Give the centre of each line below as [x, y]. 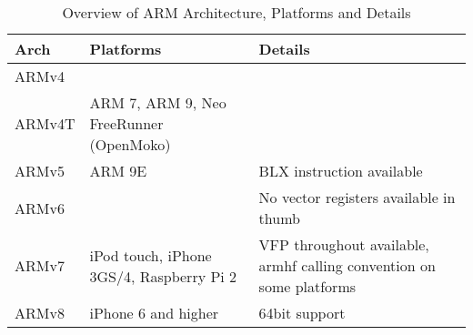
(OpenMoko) [130, 144]
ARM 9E [118, 171]
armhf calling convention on [347, 265]
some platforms [307, 286]
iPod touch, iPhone [151, 255]
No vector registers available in [357, 197]
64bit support [302, 313]
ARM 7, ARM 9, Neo [158, 102]
